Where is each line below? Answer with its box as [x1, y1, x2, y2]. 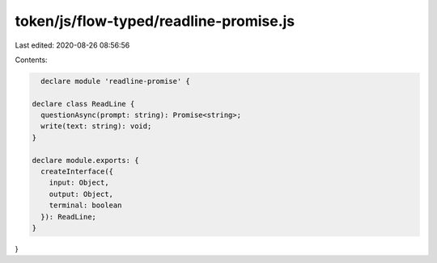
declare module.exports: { [32, 156, 139, 165]
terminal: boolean [49, 201, 122, 210]
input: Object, [49, 178, 109, 187]
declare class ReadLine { [32, 99, 135, 108]
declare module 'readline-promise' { [40, 77, 190, 86]
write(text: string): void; [40, 122, 152, 131]
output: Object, [49, 190, 113, 198]
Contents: [15, 55, 48, 65]
